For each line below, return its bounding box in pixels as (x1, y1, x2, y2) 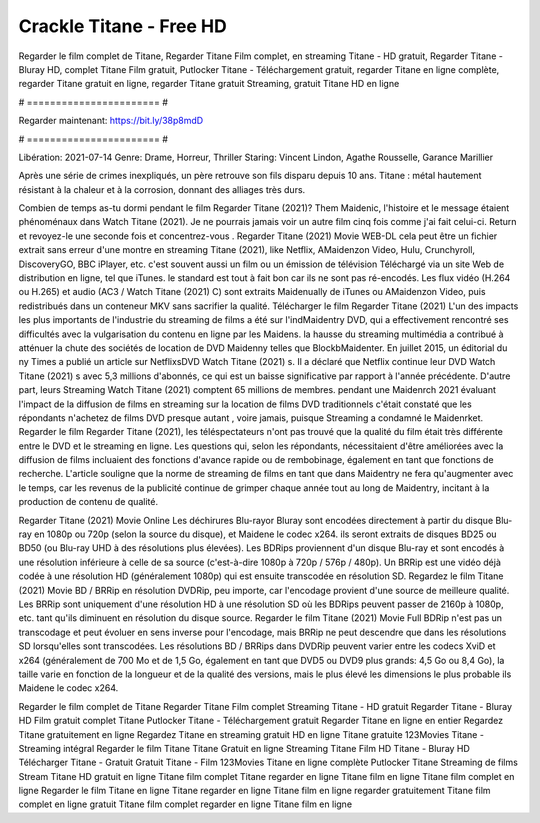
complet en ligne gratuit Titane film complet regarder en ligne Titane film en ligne (18, 798, 353, 810)
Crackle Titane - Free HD (18, 15, 227, 37)
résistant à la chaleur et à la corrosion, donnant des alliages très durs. (18, 183, 306, 195)
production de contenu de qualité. (18, 496, 159, 508)
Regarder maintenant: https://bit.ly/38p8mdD (18, 115, 204, 127)
